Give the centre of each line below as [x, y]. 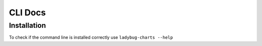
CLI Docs [27, 12]
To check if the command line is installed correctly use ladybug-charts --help [91, 37]
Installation [27, 25]
